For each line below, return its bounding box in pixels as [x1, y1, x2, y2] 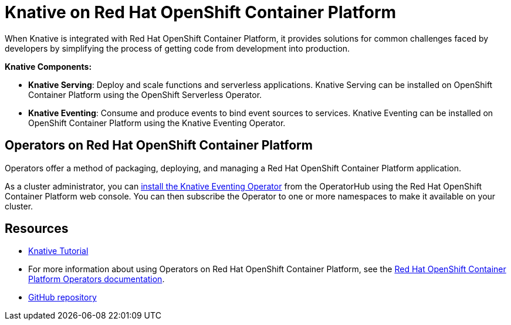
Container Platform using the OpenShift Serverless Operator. [28, 89, 262, 100]
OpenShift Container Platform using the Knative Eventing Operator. [28, 117, 286, 128]
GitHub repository [28, 292, 97, 303]
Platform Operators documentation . [28, 274, 165, 285]
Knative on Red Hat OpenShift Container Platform [5, 2, 397, 22]
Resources [5, 221, 69, 236]
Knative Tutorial [28, 246, 89, 256]
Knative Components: [5, 61, 92, 72]
